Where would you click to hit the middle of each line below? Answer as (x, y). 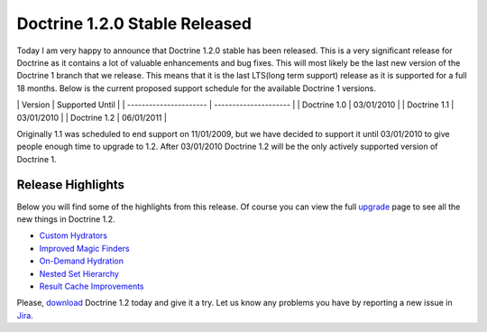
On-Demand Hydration (81, 261)
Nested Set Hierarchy (79, 273)
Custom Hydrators (74, 235)
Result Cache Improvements (92, 286)
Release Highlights (71, 185)
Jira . (25, 315)
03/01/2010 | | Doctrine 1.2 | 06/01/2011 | (92, 117)
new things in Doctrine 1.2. (66, 219)
